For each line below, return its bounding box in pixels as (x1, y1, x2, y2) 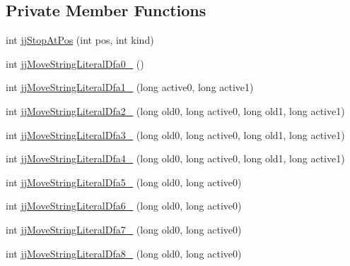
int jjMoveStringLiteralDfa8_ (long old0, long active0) (6, 246, 242, 260)
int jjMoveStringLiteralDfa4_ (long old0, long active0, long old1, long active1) (6, 151, 345, 166)
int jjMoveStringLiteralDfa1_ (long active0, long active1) (6, 80, 254, 95)
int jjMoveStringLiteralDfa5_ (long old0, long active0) (6, 174, 242, 189)
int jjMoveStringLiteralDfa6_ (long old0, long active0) (6, 198, 242, 213)
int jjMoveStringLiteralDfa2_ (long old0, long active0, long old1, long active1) (6, 103, 345, 118)
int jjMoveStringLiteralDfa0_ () (6, 56, 144, 71)
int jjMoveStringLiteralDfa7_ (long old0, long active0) (6, 222, 242, 236)
